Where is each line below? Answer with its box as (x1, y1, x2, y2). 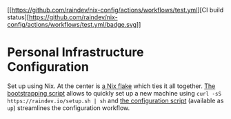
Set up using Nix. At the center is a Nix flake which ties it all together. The (7, 82, 216, 90)
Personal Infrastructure (7, 45, 144, 61)
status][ (7, 13, 30, 21)
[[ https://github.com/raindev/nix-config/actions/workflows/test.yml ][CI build (7, 6, 224, 14)
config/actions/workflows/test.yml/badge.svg (7, 21, 137, 28)
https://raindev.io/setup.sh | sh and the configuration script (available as (7, 96, 224, 105)
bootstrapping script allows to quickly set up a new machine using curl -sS (7, 89, 222, 97)
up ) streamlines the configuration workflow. (7, 103, 130, 112)
